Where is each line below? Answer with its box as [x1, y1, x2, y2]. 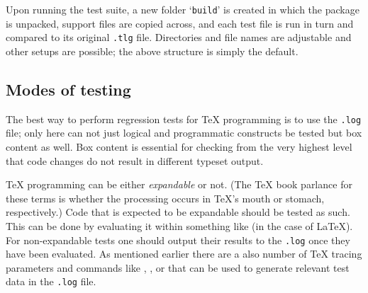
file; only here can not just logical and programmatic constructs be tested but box [6, 125, 362, 140]
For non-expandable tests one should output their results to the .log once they [6, 232, 350, 247]
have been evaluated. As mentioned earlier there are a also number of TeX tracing [6, 246, 362, 261]
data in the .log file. [6, 274, 96, 289]
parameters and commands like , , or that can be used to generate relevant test [6, 260, 350, 275]
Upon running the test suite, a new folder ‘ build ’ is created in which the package [6, 2, 359, 16]
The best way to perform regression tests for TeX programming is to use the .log [6, 111, 362, 126]
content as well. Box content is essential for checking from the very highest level [6, 139, 352, 154]
